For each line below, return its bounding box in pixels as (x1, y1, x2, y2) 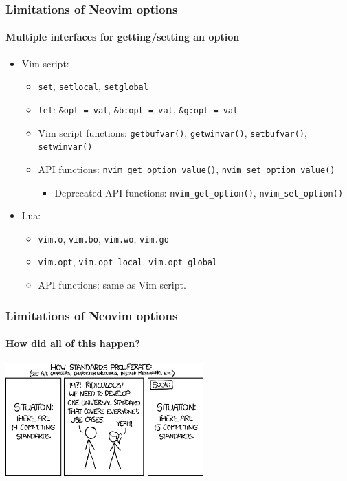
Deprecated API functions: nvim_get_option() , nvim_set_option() (54, 185, 344, 199)
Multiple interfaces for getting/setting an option (5, 30, 240, 44)
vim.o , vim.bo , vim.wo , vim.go (38, 231, 169, 245)
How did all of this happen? (5, 336, 140, 350)
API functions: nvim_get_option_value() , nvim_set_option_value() (38, 161, 335, 176)
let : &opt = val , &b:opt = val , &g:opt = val (38, 102, 238, 116)
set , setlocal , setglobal (38, 79, 148, 93)
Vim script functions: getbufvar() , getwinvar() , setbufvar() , (38, 125, 307, 139)
